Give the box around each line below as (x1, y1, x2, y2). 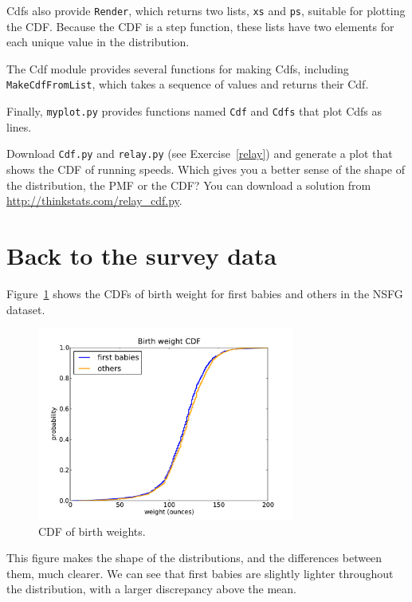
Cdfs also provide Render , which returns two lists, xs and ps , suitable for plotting (6, 2, 406, 18)
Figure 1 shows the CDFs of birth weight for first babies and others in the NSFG (6, 285, 403, 301)
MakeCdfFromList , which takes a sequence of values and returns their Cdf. (6, 76, 369, 92)
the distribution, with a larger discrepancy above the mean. (6, 580, 296, 597)
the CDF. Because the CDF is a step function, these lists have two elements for (6, 18, 394, 34)
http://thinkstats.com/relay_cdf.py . (6, 192, 182, 209)
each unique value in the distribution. (6, 33, 190, 50)
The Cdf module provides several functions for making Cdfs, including (6, 60, 349, 77)
